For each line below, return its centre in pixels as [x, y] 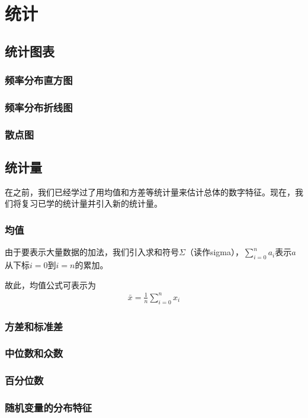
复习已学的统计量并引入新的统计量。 [92, 203]
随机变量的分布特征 [49, 408]
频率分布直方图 [39, 80]
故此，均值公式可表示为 [50, 284]
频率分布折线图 [39, 107]
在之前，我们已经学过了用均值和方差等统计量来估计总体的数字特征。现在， [150, 192]
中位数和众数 [34, 353]
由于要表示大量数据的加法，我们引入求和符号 [92, 252]
